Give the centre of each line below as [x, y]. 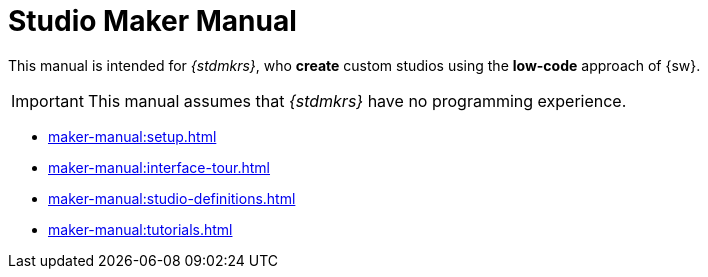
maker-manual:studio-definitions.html [172, 198]
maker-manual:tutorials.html [140, 229]
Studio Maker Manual [152, 21]
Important [47, 100]
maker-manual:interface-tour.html [159, 167]
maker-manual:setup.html [132, 136]
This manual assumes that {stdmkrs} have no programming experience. [357, 100]
